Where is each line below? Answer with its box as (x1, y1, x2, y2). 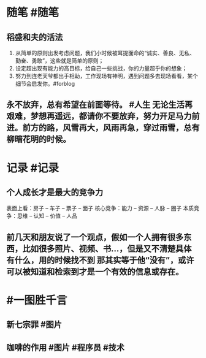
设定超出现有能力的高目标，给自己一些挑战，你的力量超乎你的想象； (15, 65, 188, 72)
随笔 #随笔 (6, 6, 59, 20)
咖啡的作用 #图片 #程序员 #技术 (6, 342, 124, 352)
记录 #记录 (6, 161, 59, 175)
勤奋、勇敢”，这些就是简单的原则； (15, 57, 104, 64)
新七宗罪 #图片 (6, 319, 63, 330)
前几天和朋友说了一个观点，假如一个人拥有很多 (6, 232, 184, 242)
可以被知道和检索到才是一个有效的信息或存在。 (6, 266, 184, 276)
